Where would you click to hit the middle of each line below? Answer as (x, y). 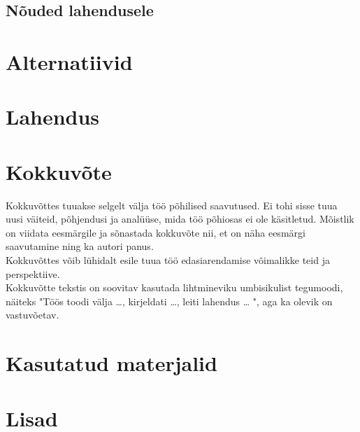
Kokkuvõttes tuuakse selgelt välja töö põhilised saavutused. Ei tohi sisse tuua (172, 205)
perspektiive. (33, 273)
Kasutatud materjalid (111, 363)
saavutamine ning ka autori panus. (80, 246)
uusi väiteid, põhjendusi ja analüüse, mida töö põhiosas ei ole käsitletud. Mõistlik (180, 219)
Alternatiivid (69, 61)
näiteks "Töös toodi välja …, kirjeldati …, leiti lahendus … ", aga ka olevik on (169, 301)
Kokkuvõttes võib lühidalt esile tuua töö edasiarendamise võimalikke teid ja (168, 260)
